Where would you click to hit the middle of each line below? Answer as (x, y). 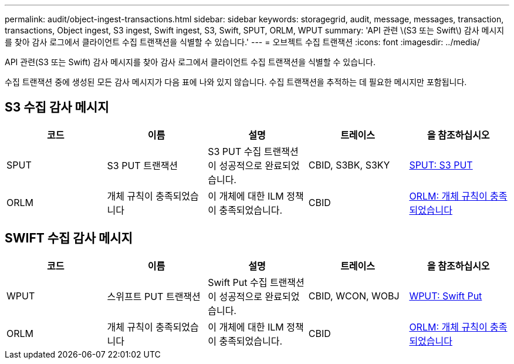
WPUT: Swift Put (446, 296)
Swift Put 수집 (238, 282)
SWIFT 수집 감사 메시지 (69, 238)
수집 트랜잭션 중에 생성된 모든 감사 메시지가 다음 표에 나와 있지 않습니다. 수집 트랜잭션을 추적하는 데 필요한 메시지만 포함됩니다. (236, 82)
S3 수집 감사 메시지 (57, 107)
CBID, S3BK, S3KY (349, 165)
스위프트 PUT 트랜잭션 (154, 296)
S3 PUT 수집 (235, 151)
